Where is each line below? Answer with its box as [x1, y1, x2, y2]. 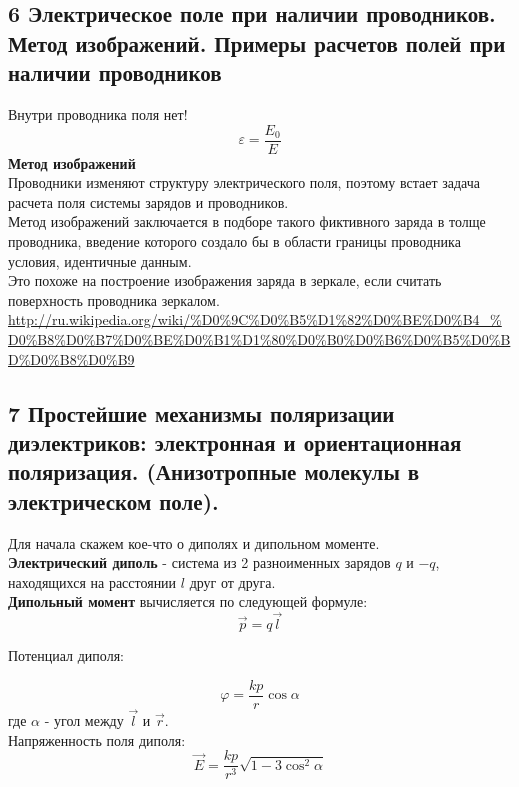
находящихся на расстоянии [8, 571, 177, 592]
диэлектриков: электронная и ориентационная [8, 426, 462, 457]
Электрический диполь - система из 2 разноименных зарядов [8, 552, 391, 573]
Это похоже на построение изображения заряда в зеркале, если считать [8, 270, 442, 291]
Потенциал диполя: [8, 645, 124, 666]
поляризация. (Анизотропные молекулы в [8, 456, 420, 487]
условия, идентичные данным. [8, 250, 192, 271]
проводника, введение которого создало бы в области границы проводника [8, 231, 461, 252]
